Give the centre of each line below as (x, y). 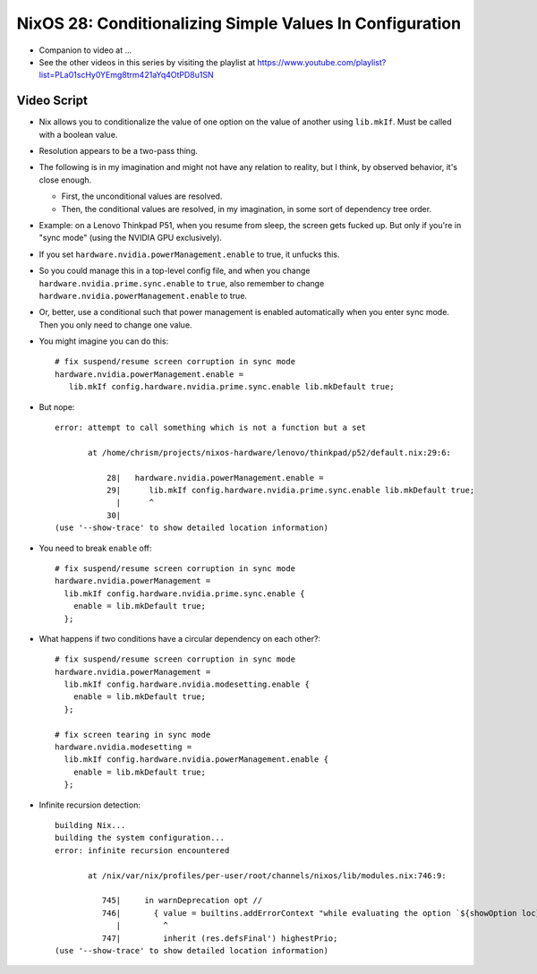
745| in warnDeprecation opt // (182, 901)
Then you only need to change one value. (115, 325)
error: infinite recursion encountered (142, 850)
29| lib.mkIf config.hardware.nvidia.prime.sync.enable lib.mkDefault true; (290, 490)
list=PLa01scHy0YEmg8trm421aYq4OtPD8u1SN (126, 75)
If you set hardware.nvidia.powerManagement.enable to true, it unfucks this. (189, 254)
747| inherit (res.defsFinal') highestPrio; (220, 938)
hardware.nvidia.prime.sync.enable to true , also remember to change (182, 283)
